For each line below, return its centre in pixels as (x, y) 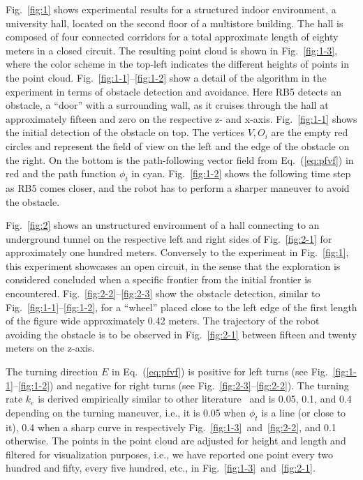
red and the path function (61, 173)
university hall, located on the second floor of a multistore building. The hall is (175, 23)
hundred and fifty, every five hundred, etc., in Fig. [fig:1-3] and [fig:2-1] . (161, 468)
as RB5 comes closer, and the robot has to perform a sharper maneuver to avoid (178, 187)
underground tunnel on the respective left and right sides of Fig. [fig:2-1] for (169, 238)
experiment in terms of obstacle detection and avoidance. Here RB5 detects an (173, 91)
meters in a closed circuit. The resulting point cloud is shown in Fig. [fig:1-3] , (172, 50)
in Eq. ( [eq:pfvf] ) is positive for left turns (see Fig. (220, 372)
